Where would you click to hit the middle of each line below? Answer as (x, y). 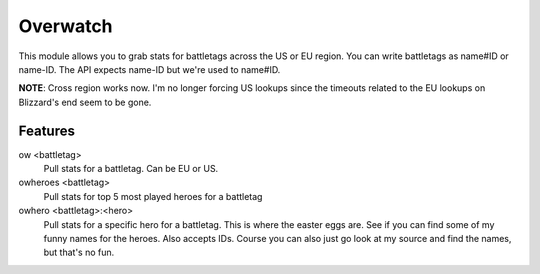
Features (46, 130)
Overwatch (66, 26)
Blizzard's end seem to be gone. (85, 102)
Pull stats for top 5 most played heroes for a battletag (153, 196)
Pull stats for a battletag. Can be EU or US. (131, 169)
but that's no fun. (79, 252)
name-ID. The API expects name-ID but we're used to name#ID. (149, 69)
